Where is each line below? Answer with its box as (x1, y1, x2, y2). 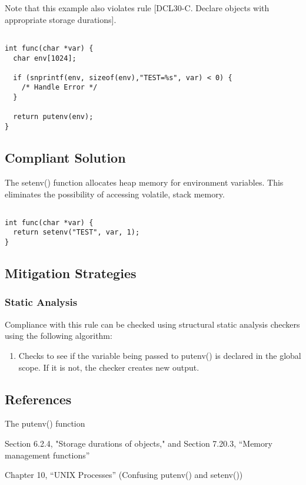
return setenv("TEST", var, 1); (13, 228, 140, 237)
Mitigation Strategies (5, 264, 137, 282)
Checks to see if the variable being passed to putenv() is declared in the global (18, 349, 301, 361)
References (5, 390, 72, 408)
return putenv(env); (13, 113, 94, 121)
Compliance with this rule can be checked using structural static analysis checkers (5, 318, 300, 330)
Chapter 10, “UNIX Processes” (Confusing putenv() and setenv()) (5, 468, 243, 481)
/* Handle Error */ (21, 83, 98, 92)
